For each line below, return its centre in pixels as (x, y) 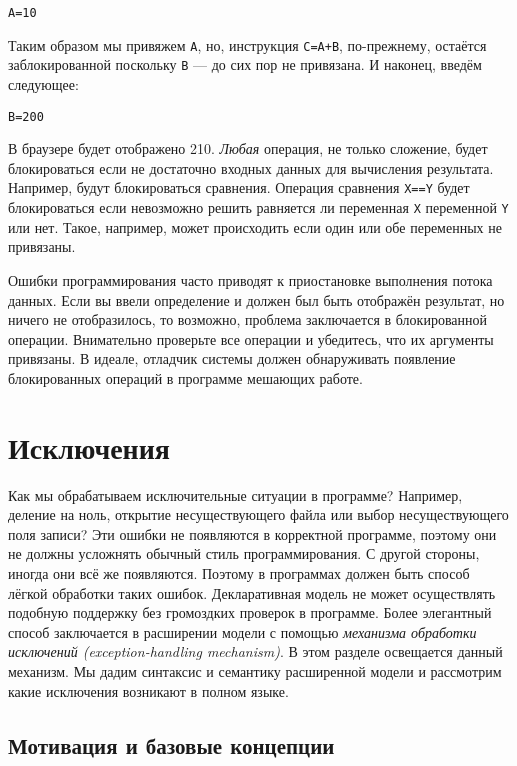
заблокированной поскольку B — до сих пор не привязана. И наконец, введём (245, 64)
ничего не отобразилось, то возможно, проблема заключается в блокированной (248, 319)
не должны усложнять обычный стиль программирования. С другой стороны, (244, 553)
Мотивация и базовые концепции (171, 744)
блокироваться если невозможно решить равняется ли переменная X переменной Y (258, 207)
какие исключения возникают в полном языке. (148, 690)
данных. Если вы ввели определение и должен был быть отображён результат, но (256, 299)
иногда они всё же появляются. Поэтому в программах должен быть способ (239, 572)
